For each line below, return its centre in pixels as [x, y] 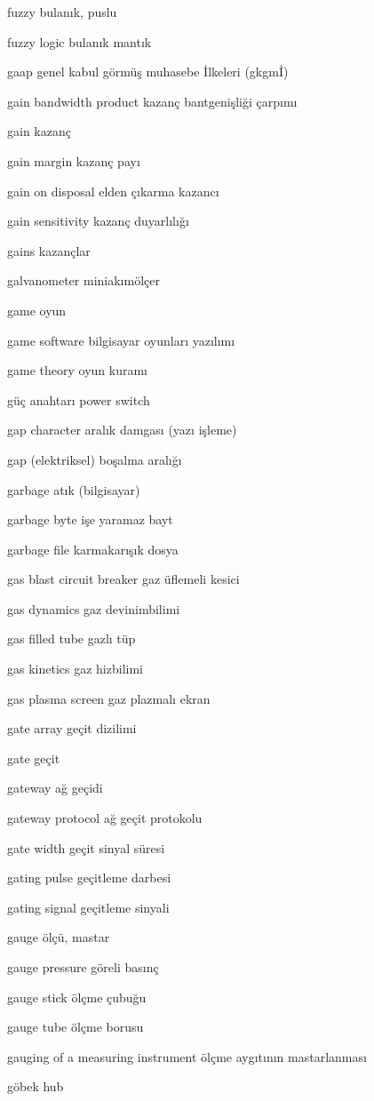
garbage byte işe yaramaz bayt [90, 519]
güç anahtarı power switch [79, 399]
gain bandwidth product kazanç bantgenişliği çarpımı [152, 101]
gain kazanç [39, 131]
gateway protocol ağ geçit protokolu [105, 818]
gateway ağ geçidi [55, 788]
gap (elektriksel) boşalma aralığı [95, 459]
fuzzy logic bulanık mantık [80, 41]
